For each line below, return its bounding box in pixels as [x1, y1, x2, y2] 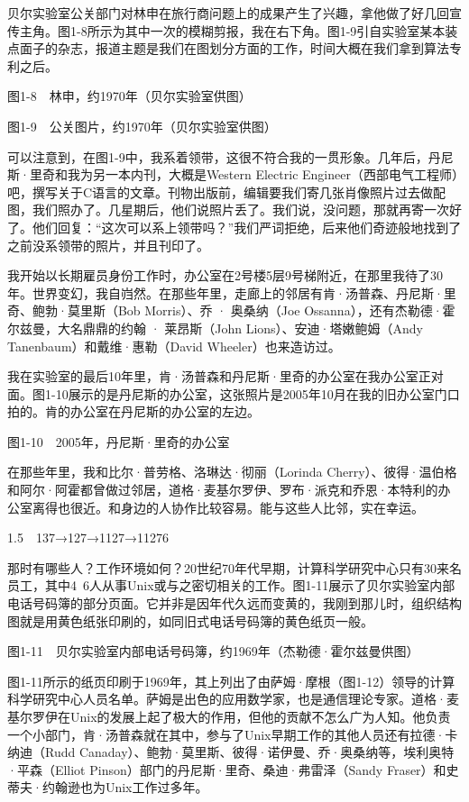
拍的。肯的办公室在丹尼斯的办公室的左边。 [7, 402, 260, 421]
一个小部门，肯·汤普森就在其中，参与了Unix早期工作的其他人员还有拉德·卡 [7, 725, 458, 743]
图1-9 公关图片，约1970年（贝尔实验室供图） [7, 116, 277, 135]
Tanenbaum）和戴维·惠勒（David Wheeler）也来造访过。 [7, 336, 341, 355]
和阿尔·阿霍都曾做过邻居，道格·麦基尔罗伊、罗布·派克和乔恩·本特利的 [7, 480, 438, 499]
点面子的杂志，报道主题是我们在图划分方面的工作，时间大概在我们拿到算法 [7, 39, 449, 58]
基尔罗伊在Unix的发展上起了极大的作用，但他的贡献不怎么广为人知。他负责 [7, 707, 451, 725]
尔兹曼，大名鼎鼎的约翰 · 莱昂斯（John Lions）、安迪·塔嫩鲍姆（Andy [7, 318, 423, 337]
